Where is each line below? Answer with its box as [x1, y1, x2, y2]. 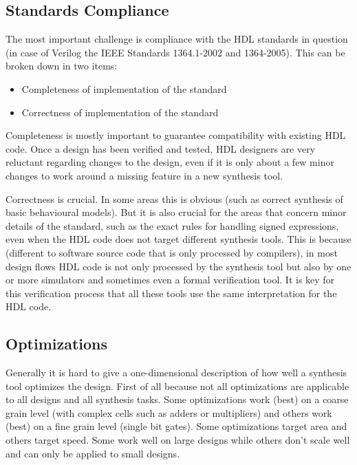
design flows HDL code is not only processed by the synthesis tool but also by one [6, 259, 351, 273]
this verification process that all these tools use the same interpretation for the [6, 285, 337, 300]
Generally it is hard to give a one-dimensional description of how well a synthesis [6, 365, 347, 380]
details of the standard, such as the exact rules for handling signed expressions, [6, 218, 339, 232]
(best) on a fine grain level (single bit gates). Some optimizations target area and [6, 419, 347, 433]
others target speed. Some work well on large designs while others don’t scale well [6, 433, 350, 447]
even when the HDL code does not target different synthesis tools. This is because [6, 232, 351, 246]
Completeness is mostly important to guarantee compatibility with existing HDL [6, 128, 346, 142]
